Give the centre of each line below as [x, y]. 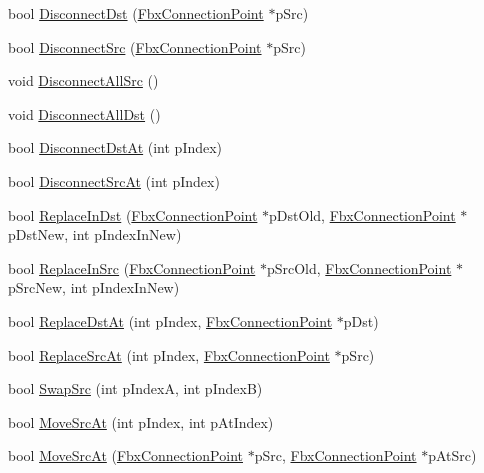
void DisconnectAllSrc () [83, 80]
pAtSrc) [452, 455]
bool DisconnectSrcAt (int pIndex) [114, 180]
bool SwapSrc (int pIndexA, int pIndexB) [135, 388]
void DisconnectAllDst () [84, 113]
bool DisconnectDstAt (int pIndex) [115, 147]
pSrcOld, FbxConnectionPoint [359, 267]
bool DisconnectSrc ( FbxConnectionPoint [135, 46]
